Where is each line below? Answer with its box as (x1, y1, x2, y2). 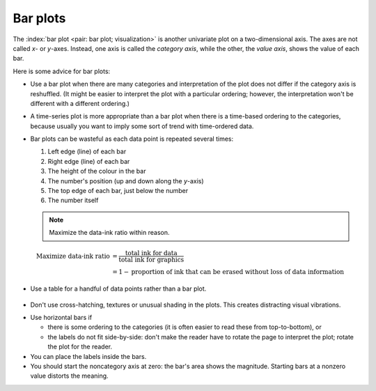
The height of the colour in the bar (47, 167, 146, 176)
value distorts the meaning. (30, 371, 109, 380)
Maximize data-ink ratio (36, 252, 111, 260)
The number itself (47, 196, 99, 205)
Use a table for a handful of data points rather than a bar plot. (30, 284, 207, 293)
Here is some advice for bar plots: (13, 67, 111, 75)
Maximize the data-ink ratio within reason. (49, 229, 170, 237)
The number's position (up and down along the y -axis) (47, 176, 205, 185)
